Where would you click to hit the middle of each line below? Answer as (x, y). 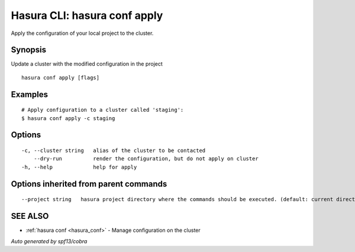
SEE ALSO (30, 216)
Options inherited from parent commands (89, 184)
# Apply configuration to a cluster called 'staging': (103, 110)
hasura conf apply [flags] (61, 77)
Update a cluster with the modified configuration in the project (87, 64)
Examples (30, 94)
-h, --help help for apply (79, 167)
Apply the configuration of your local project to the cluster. (82, 33)
